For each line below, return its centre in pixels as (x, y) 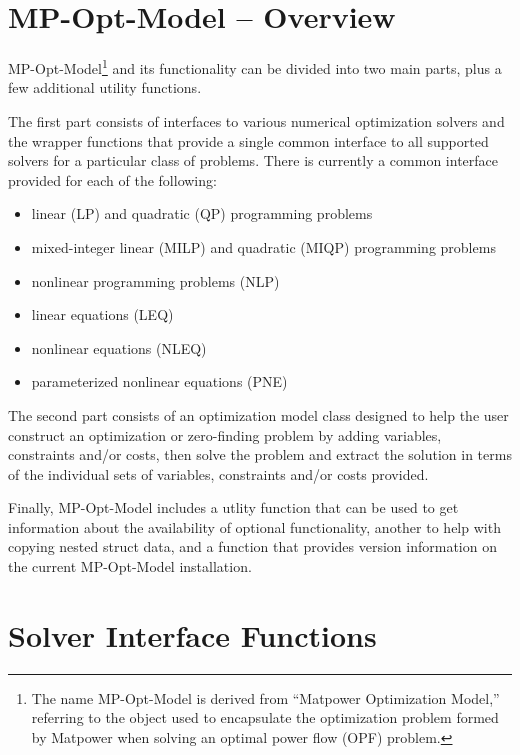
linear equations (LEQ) (102, 314)
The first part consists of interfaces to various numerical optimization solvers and (256, 120)
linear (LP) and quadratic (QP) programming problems (202, 213)
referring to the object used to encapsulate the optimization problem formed (265, 717)
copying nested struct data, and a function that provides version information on (252, 546)
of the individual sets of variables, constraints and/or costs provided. (218, 473)
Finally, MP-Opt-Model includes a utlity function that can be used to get (233, 507)
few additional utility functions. (105, 87)
